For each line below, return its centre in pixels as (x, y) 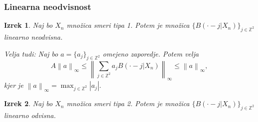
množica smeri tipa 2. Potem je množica (128, 103)
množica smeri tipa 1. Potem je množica (128, 25)
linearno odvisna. (30, 115)
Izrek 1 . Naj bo (28, 25)
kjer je (14, 85)
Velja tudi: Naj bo (31, 53)
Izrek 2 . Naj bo (28, 103)
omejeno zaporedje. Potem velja (151, 53)
